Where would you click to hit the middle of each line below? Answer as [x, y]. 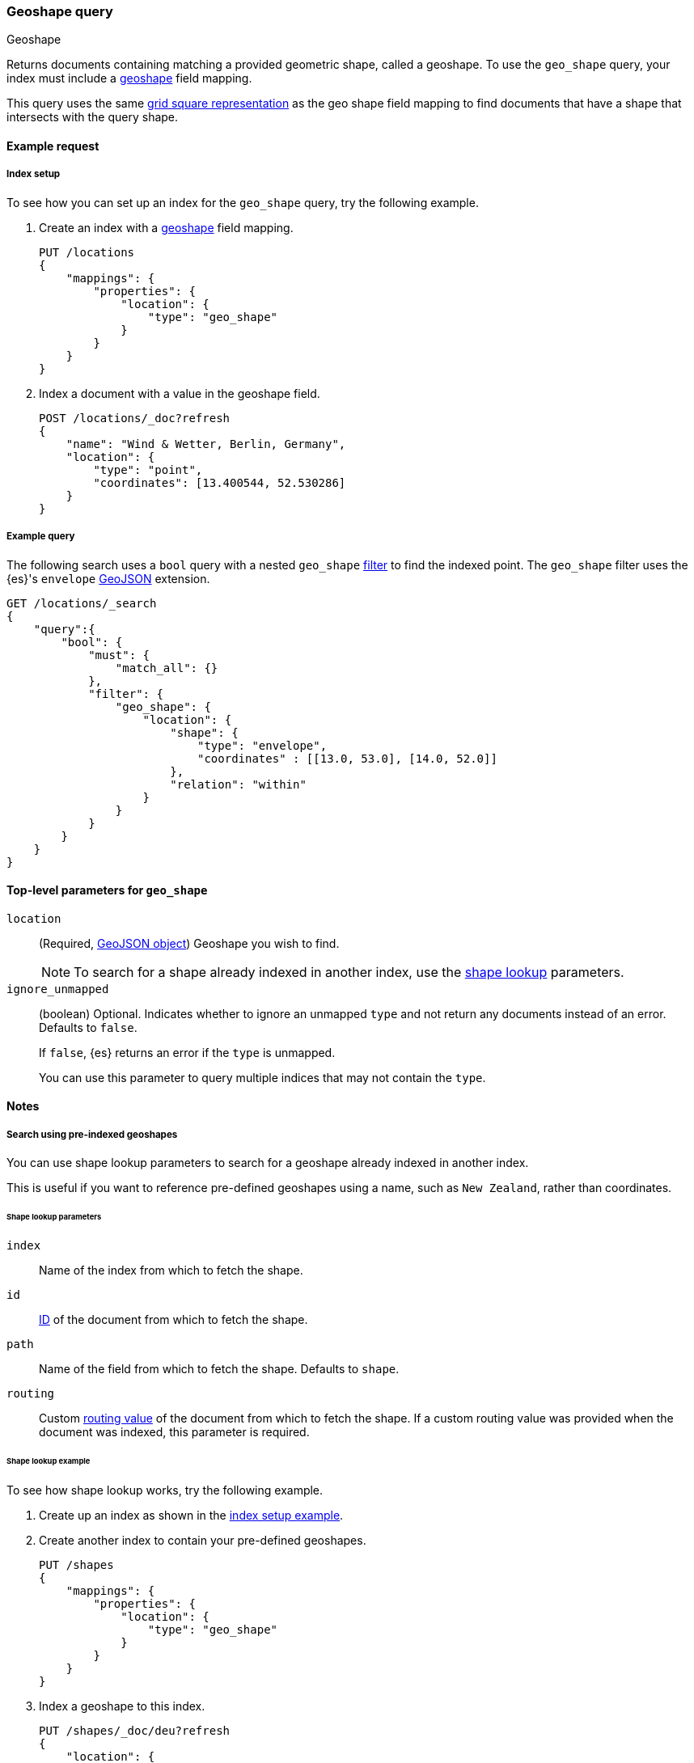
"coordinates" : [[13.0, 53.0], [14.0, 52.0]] [347, 758]
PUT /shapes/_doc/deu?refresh [135, 1730]
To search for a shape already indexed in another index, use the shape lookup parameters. [349, 972]
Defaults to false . [88, 1027]
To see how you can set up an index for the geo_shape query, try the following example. [243, 202]
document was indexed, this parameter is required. [174, 1431]
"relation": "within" [238, 784]
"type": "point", [148, 469]
